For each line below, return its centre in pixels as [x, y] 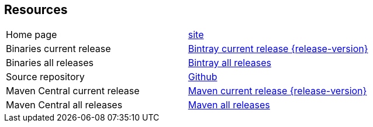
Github [203, 77]
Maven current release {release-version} [277, 91]
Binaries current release [58, 49]
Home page [32, 35]
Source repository [45, 77]
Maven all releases [229, 105]
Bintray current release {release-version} [278, 49]
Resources [36, 10]
